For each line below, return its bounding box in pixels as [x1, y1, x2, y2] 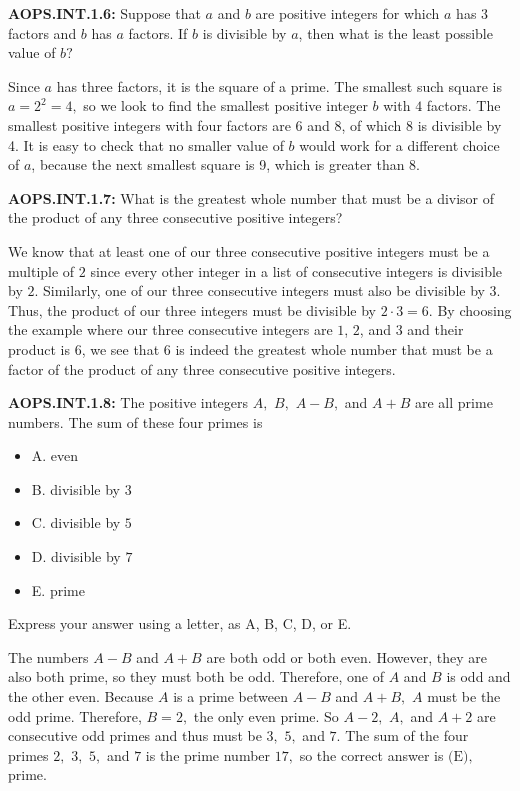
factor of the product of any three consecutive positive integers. [8, 358, 396, 379]
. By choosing [428, 299, 512, 320]
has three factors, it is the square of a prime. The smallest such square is [56, 75, 502, 96]
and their [407, 319, 464, 340]
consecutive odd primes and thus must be [8, 725, 262, 746]
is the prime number [145, 744, 271, 765]
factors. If [128, 22, 188, 43]
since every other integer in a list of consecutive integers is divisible [90, 260, 503, 281]
